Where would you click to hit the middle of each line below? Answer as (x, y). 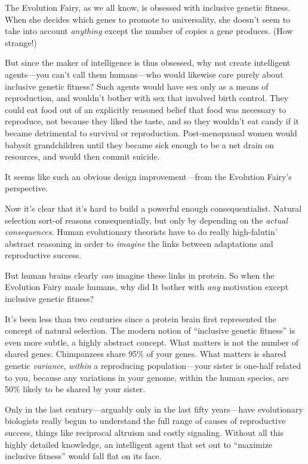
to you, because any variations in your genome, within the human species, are (147, 377)
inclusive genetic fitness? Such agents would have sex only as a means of (137, 86)
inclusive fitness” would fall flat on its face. (83, 456)
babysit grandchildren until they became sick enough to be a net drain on (140, 144)
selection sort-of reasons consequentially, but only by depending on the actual (146, 220)
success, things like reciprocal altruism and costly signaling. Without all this (144, 432)
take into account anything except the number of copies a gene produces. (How (149, 31)
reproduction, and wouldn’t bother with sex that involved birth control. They (147, 98)
